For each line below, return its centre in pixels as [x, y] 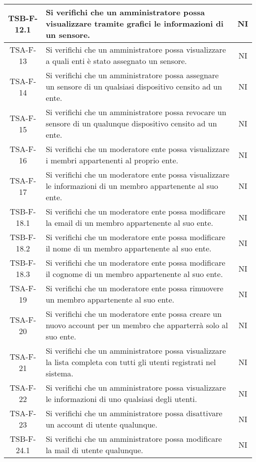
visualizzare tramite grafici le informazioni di [134, 23]
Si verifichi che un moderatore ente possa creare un [134, 314]
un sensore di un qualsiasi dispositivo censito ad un [134, 86]
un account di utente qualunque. [101, 424]
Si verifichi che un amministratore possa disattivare [134, 413]
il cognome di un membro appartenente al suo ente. [134, 274]
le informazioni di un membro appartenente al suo [132, 186]
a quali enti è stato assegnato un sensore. [116, 61]
